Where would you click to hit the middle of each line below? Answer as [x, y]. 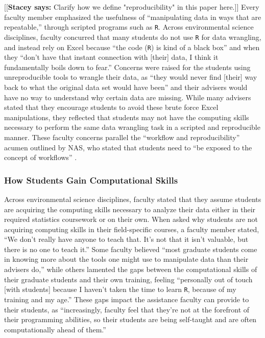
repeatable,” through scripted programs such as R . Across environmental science [129, 27]
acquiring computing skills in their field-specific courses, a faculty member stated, [132, 229]
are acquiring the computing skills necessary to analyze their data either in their [130, 209]
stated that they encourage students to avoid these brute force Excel [111, 107]
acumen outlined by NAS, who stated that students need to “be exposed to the [128, 147]
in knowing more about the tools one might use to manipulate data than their [126, 259]
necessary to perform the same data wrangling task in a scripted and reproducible [132, 127]
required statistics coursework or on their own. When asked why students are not [131, 219]
